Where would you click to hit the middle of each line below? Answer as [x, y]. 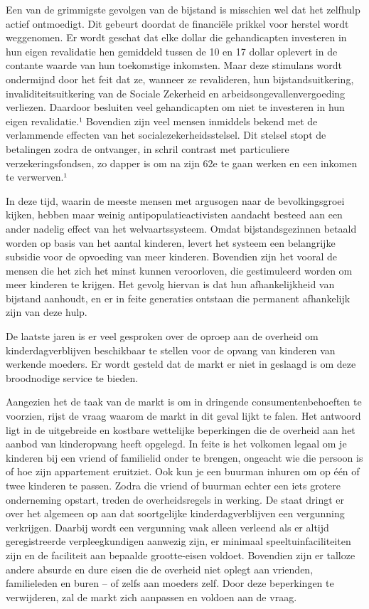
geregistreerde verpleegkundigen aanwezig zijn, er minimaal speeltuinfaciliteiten [178, 541]
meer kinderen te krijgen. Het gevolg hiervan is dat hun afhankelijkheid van [170, 284]
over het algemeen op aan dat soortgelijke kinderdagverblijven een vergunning [175, 513]
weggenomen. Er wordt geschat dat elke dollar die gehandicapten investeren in [176, 37]
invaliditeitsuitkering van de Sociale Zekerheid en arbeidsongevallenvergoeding [176, 93]
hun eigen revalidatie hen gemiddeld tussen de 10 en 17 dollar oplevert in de [172, 51]
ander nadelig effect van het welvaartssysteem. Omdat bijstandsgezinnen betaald [181, 228]
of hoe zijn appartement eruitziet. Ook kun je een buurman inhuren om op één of [183, 471]
